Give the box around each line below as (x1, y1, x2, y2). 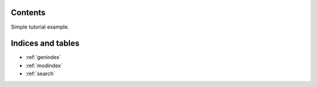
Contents (11, 8, 46, 18)
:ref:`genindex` (25, 54, 62, 61)
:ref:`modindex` (25, 62, 63, 69)
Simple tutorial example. (11, 23, 70, 30)
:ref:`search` (25, 70, 56, 77)
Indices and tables (11, 39, 80, 48)
